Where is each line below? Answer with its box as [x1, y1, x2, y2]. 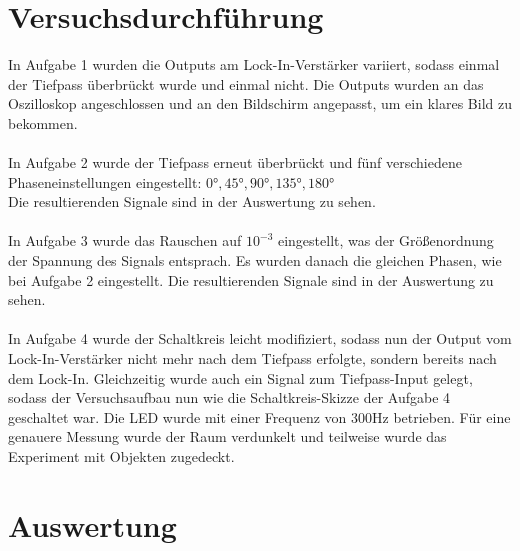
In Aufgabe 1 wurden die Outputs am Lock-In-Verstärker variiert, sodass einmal [8, 54, 500, 75]
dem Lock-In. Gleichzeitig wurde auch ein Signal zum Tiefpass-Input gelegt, [8, 367, 473, 388]
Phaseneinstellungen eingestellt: [8, 171, 202, 192]
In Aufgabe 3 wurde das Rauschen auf [8, 230, 242, 251]
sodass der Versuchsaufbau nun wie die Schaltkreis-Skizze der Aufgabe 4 [8, 387, 451, 408]
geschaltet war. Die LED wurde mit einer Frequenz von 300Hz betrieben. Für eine [8, 406, 511, 427]
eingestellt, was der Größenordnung [277, 230, 494, 251]
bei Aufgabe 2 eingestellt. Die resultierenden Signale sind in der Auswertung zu [8, 269, 494, 290]
